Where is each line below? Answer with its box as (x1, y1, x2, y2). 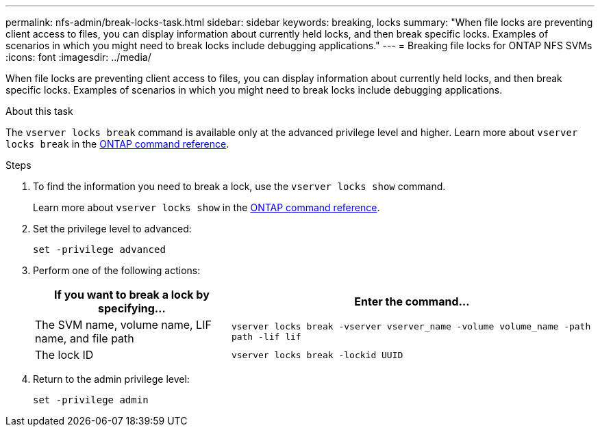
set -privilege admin (33, 394, 149, 405)
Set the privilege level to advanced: (33, 223, 192, 234)
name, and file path (35, 332, 134, 345)
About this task (5, 105, 73, 117)
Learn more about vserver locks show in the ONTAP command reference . (33, 202, 380, 213)
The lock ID (35, 348, 94, 362)
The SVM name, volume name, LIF (35, 318, 212, 332)
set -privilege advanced (33, 244, 166, 255)
